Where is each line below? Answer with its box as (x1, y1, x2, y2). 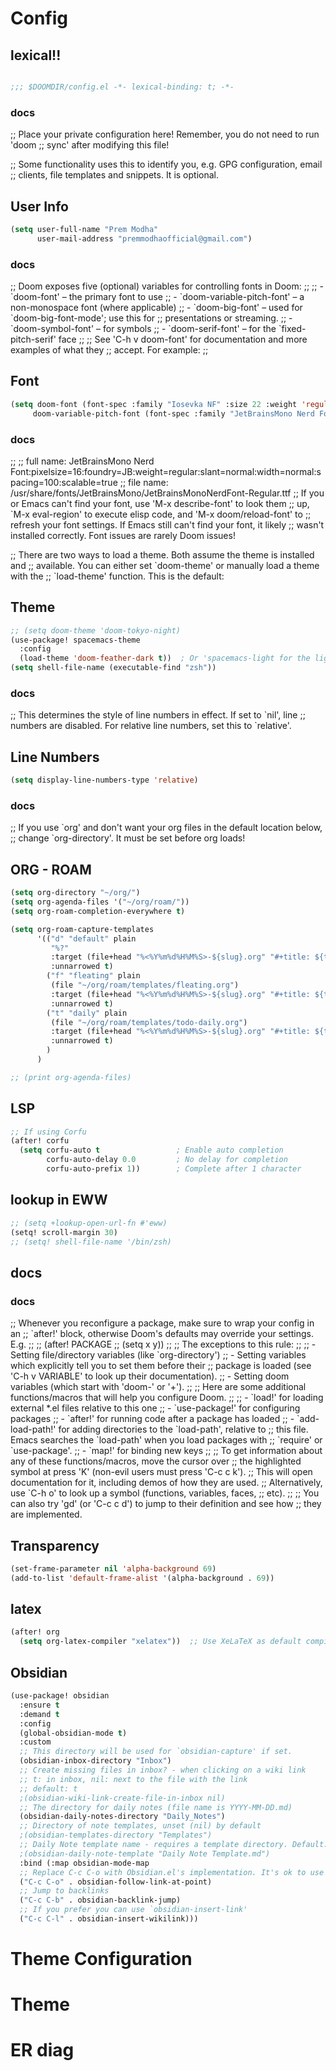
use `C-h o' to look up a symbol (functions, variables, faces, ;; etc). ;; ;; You (10, 1487, 320, 1499)
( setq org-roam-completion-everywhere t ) (10, 906, 186, 916)
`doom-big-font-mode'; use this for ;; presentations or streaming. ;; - (10, 312, 293, 324)
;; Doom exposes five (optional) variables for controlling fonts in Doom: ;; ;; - (10, 280, 324, 292)
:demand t (19, 1709, 60, 1719)
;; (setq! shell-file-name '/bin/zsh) (10, 1237, 172, 1247)
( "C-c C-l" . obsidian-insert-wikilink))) (19, 1914, 199, 1924)
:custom (19, 1737, 52, 1747)
